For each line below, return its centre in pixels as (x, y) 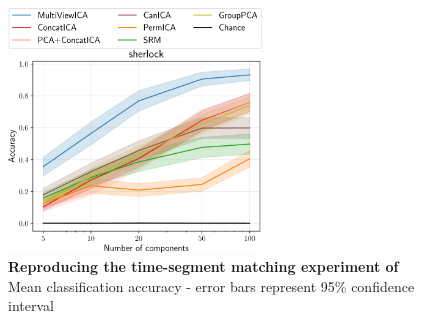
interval (31, 305)
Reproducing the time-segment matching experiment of (203, 266)
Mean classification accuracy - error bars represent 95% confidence (211, 285)
